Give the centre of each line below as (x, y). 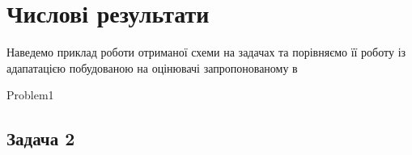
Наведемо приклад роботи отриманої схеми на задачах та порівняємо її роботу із (206, 52)
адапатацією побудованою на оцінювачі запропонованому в (152, 67)
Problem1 (30, 95)
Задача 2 (41, 138)
